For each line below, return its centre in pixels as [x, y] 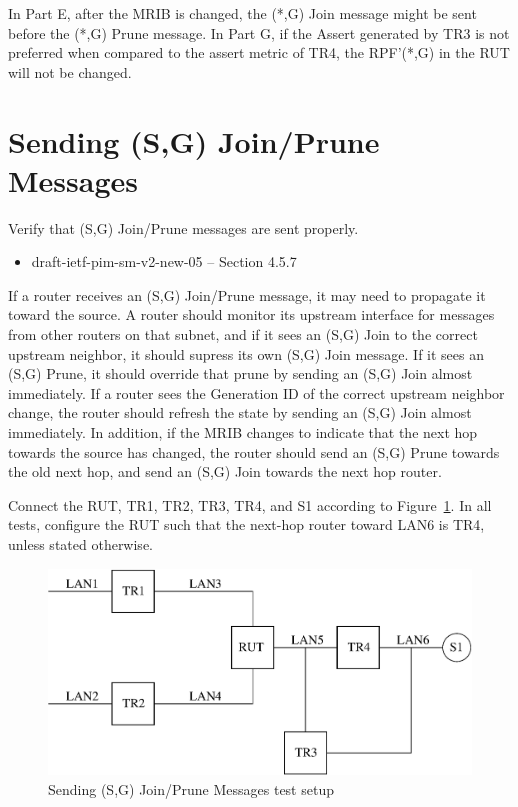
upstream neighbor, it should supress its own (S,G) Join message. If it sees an [246, 353]
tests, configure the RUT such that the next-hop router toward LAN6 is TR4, [246, 524]
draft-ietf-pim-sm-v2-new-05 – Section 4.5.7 [164, 261]
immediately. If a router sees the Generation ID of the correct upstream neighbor [256, 392]
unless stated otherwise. [80, 544]
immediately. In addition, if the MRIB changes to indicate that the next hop [243, 432]
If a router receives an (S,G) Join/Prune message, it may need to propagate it [247, 294]
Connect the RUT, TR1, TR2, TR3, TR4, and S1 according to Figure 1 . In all [250, 504]
